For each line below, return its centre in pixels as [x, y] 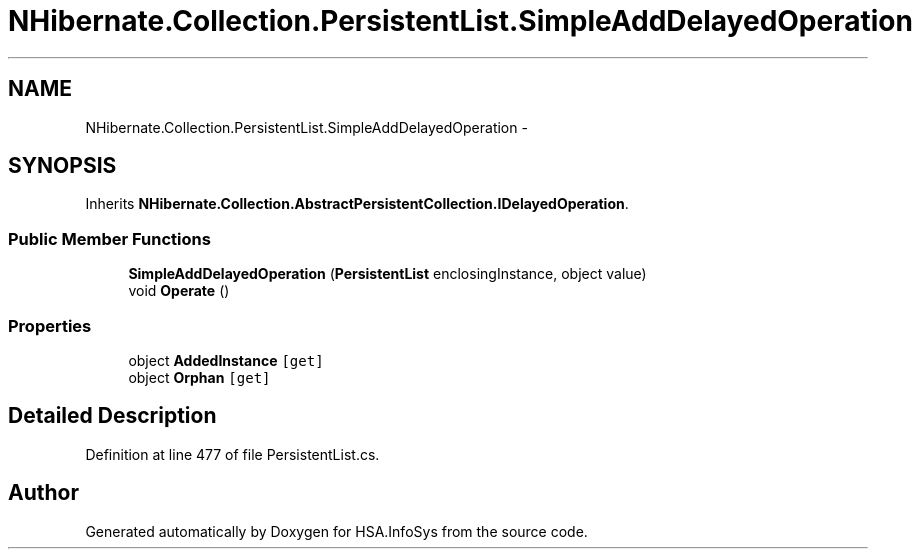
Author [43, 493]
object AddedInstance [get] [226, 360]
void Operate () [179, 291]
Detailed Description [112, 416]
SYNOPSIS [62, 166]
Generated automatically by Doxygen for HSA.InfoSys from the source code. [336, 531]
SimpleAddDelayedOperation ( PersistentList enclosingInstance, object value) [387, 274]
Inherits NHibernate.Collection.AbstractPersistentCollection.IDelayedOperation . [357, 204]
